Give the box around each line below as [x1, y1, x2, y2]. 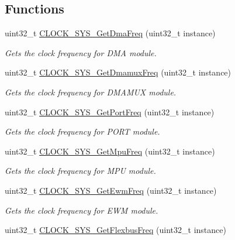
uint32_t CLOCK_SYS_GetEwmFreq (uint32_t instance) [5, 184, 217, 196]
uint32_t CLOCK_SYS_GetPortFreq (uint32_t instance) [5, 105, 215, 118]
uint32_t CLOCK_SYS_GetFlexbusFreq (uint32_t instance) [5, 224, 226, 236]
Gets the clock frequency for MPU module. [5, 164, 156, 177]
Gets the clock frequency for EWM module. [5, 204, 158, 216]
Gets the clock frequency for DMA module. [5, 46, 157, 59]
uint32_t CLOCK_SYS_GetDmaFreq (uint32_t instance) [5, 27, 216, 39]
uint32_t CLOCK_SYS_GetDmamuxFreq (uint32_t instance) [5, 66, 231, 78]
